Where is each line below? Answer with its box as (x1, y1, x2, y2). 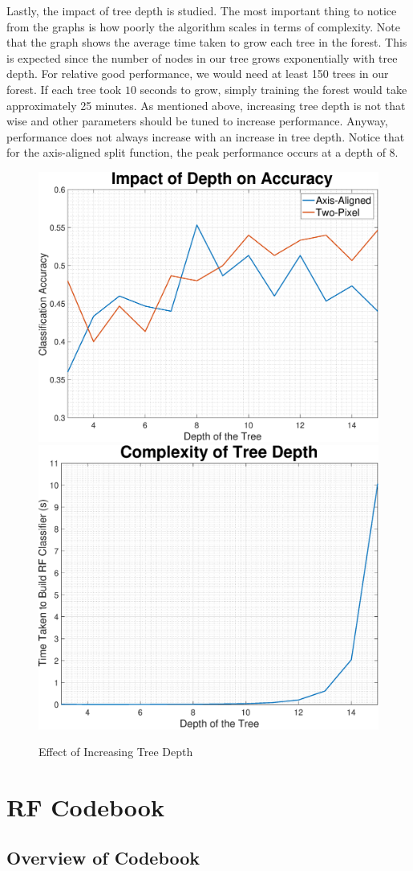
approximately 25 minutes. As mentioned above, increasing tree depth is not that (6, 96, 406, 113)
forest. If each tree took (6, 80, 122, 97)
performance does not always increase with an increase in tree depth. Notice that (6, 128, 405, 145)
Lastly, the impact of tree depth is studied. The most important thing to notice (6, 2, 397, 18)
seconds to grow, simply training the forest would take (140, 80, 407, 97)
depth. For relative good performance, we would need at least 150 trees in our (6, 65, 389, 82)
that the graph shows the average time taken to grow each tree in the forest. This (6, 34, 407, 51)
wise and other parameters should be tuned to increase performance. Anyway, (6, 112, 388, 129)
